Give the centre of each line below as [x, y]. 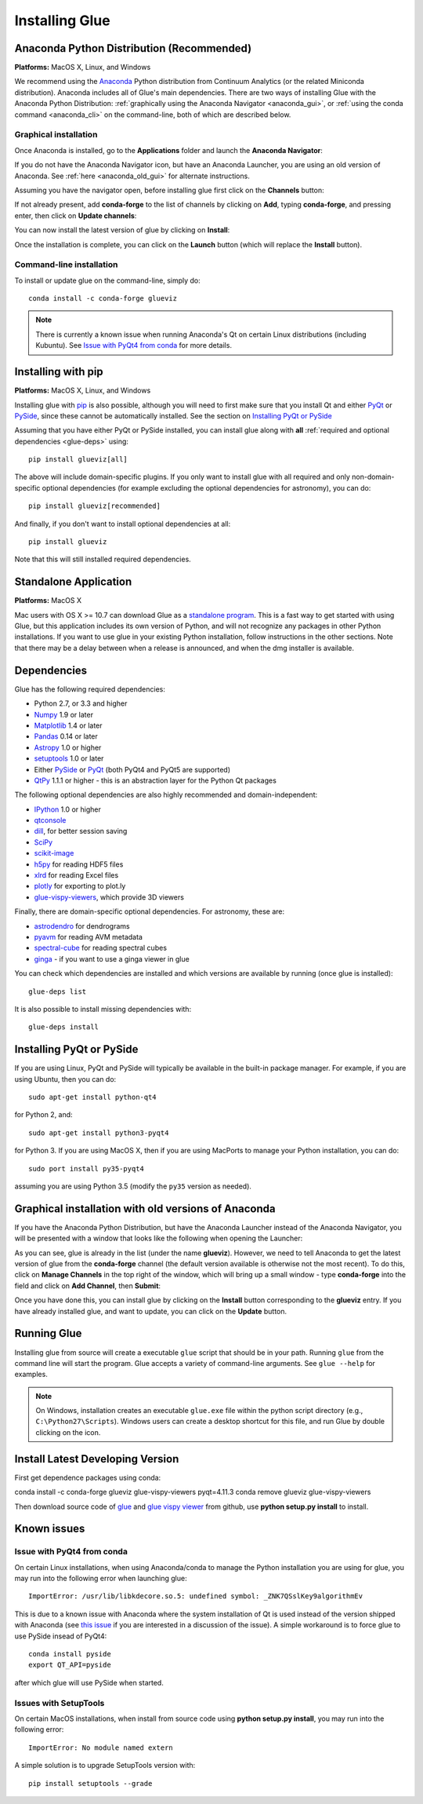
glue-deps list [58, 991]
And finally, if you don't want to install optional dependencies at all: [123, 524]
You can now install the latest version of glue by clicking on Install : [122, 230]
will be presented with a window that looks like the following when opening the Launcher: [159, 1238]
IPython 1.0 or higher [67, 809]
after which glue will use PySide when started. [89, 1682]
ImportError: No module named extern [101, 1747]
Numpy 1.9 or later [64, 714]
